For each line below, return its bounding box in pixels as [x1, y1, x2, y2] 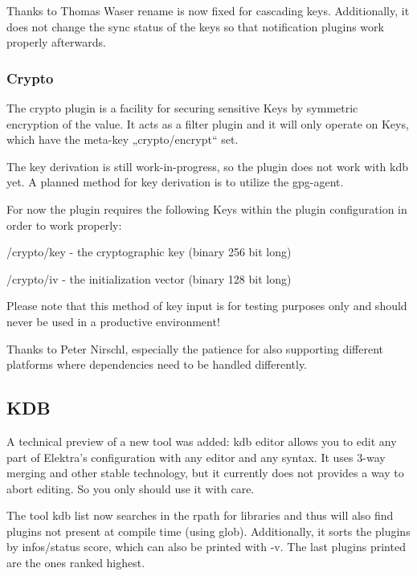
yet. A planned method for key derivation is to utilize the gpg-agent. [6, 174, 344, 190]
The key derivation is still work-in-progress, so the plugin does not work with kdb [6, 157, 408, 174]
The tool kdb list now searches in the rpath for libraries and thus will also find [6, 507, 394, 524]
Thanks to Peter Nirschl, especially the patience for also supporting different [6, 340, 383, 357]
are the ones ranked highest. [6, 554, 145, 571]
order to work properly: [6, 216, 122, 233]
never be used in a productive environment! [6, 313, 220, 329]
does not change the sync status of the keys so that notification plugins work [6, 18, 384, 35]
